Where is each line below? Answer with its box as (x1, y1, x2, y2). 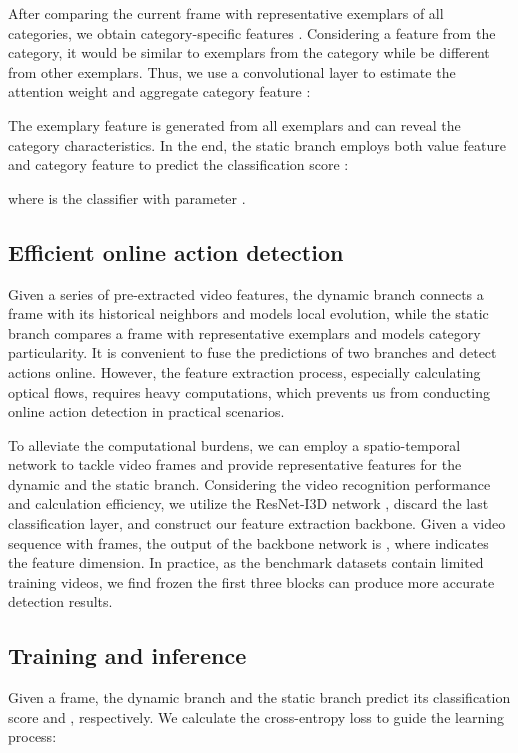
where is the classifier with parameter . (8, 187, 246, 208)
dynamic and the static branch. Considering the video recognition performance (8, 473, 491, 494)
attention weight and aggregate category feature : (8, 81, 311, 102)
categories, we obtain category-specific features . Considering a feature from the (8, 22, 496, 43)
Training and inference (8, 640, 247, 671)
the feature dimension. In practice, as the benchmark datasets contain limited (8, 552, 484, 573)
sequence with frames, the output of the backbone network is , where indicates (8, 532, 489, 553)
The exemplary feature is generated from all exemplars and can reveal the (8, 114, 461, 135)
